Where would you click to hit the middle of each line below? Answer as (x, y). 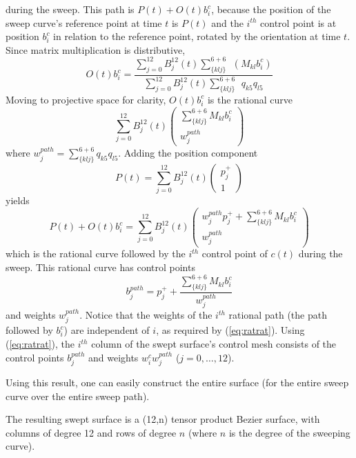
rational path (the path (278, 315)
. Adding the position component (188, 153)
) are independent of (107, 330)
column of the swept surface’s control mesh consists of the (214, 344)
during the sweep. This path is (70, 9)
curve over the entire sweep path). (78, 396)
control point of (235, 253)
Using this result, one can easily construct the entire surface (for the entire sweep (177, 382)
